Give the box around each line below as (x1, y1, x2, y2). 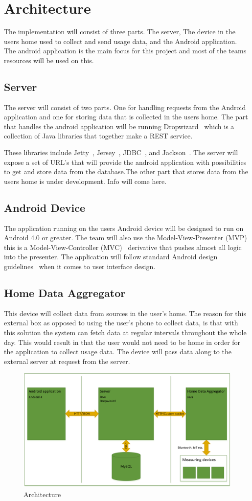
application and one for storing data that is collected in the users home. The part (4, 112, 248, 122)
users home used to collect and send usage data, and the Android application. (4, 36, 237, 46)
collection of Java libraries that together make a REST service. (4, 131, 193, 141)
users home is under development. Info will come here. (4, 176, 167, 186)
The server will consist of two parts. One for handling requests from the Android (4, 102, 246, 112)
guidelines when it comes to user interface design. (4, 261, 156, 272)
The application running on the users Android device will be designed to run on (4, 223, 244, 233)
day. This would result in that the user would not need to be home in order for (4, 337, 241, 347)
